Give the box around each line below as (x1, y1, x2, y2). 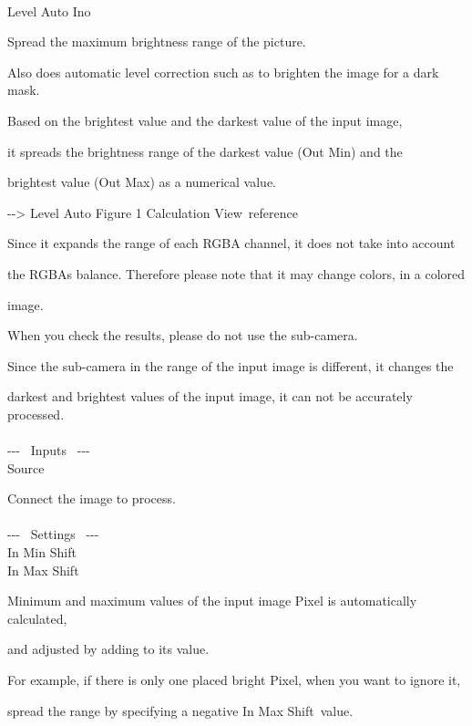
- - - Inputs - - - (7, 441, 90, 460)
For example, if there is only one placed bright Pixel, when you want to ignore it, (7, 670, 461, 690)
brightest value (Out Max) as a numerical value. (7, 172, 277, 192)
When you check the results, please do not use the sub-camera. (7, 326, 358, 345)
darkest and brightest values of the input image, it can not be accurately (7, 387, 413, 406)
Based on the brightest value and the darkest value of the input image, (7, 110, 403, 130)
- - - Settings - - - (7, 524, 99, 544)
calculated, (7, 608, 67, 627)
